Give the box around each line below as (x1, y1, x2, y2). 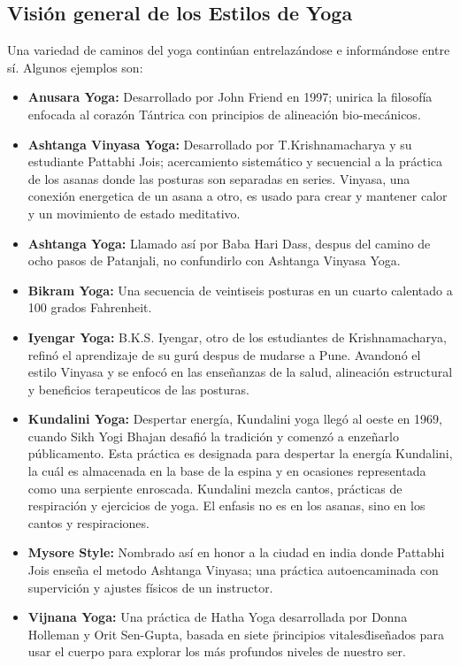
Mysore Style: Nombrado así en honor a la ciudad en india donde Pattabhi (27, 543, 445, 562)
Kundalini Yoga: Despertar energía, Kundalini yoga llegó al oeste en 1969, (27, 410, 442, 428)
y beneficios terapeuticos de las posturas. (27, 379, 249, 398)
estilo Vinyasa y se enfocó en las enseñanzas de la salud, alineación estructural (27, 363, 453, 381)
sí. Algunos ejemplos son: (7, 57, 143, 76)
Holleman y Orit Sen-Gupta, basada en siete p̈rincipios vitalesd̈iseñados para (27, 624, 444, 643)
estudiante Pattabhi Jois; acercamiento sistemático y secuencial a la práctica (27, 152, 443, 171)
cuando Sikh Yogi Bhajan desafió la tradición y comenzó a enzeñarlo (27, 426, 399, 445)
